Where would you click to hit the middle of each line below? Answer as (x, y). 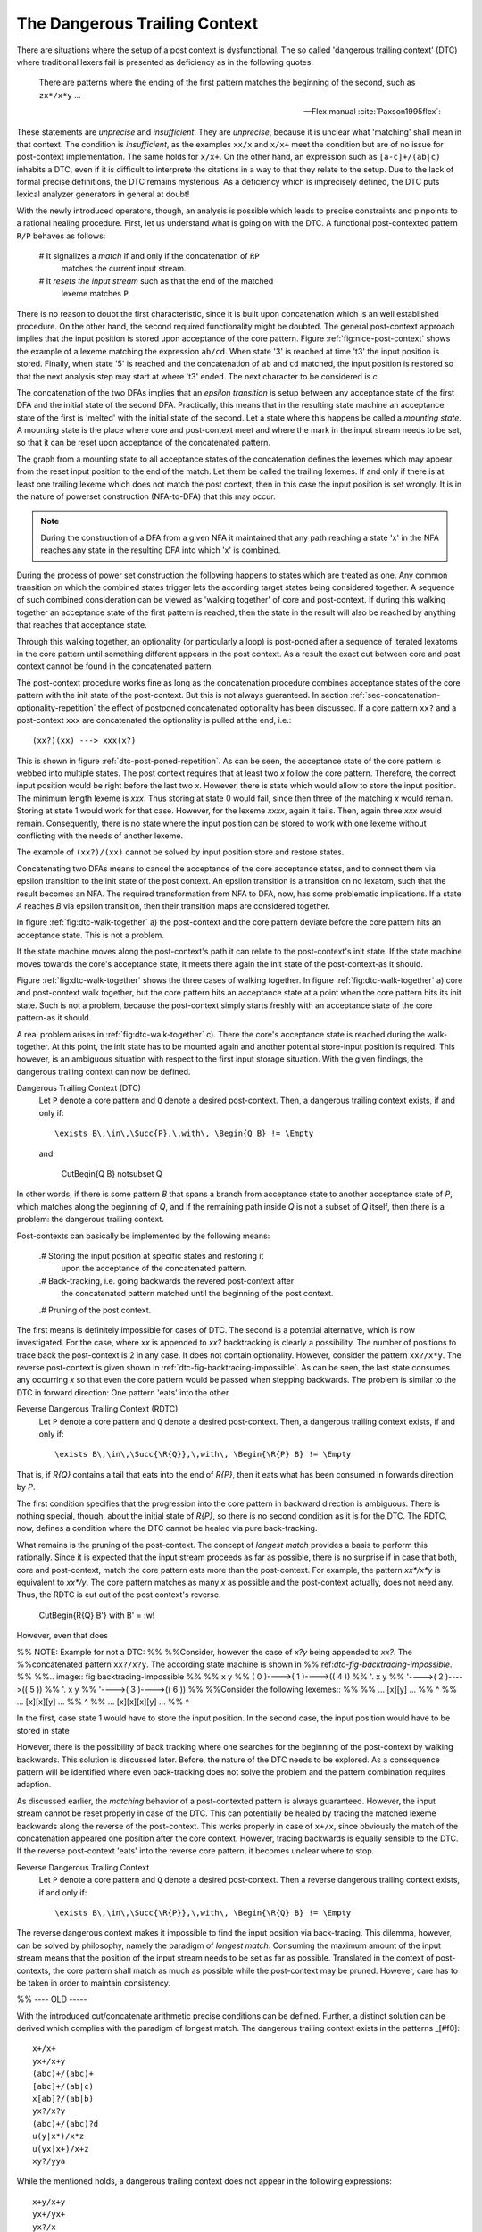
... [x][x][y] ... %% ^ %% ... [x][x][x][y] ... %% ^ (103, 1702)
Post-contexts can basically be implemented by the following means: (143, 1236)
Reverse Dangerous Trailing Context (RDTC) (97, 1409)
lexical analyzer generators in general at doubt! (103, 194)
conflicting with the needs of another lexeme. (100, 836)
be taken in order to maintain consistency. (94, 1983)
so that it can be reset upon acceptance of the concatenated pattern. (144, 443)
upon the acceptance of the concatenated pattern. (154, 1269)
